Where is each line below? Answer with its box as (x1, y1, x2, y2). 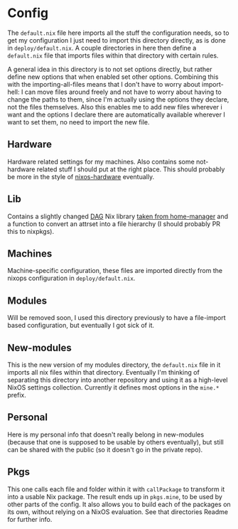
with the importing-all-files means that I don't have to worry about (7, 80, 200, 88)
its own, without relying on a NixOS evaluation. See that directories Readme (7, 507, 229, 516)
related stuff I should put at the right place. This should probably (36, 165, 225, 173)
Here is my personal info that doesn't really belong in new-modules (7, 430, 205, 439)
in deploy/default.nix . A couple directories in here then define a (7, 43, 197, 52)
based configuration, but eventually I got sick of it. (7, 321, 155, 330)
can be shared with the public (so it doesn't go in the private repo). (7, 445, 203, 454)
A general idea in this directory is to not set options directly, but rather (7, 65, 212, 73)
